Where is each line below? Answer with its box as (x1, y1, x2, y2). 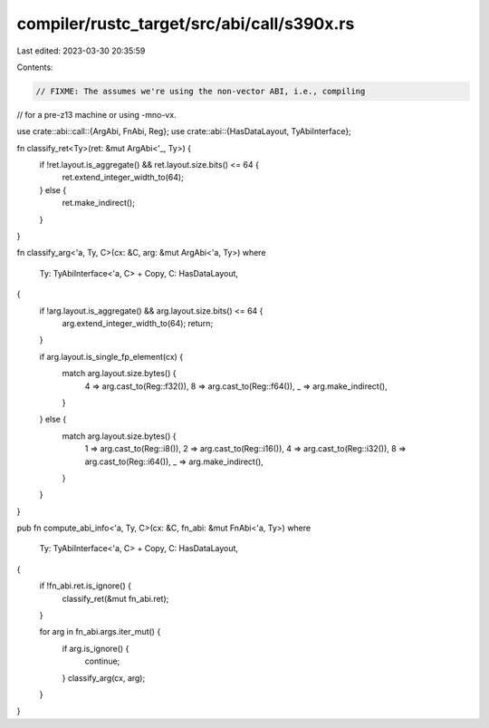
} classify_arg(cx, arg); (62, 672, 146, 684)
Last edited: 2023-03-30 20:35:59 (16, 45, 146, 56)
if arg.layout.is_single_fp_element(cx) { (39, 351, 184, 362)
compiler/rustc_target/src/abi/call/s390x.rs (16, 14, 355, 34)
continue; (84, 655, 120, 666)
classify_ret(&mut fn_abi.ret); (62, 593, 169, 604)
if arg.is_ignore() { (62, 643, 129, 654)
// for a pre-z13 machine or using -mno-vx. (16, 109, 177, 120)
